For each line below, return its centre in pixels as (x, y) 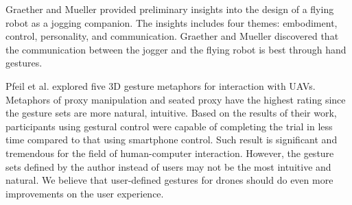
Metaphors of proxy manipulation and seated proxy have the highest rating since (176, 99)
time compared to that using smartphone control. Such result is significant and (172, 140)
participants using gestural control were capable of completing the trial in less (169, 126)
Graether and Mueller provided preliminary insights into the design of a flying (170, 9)
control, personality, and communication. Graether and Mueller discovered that (172, 36)
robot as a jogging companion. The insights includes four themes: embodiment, (172, 22)
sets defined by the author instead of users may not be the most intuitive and (168, 166)
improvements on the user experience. (85, 193)
